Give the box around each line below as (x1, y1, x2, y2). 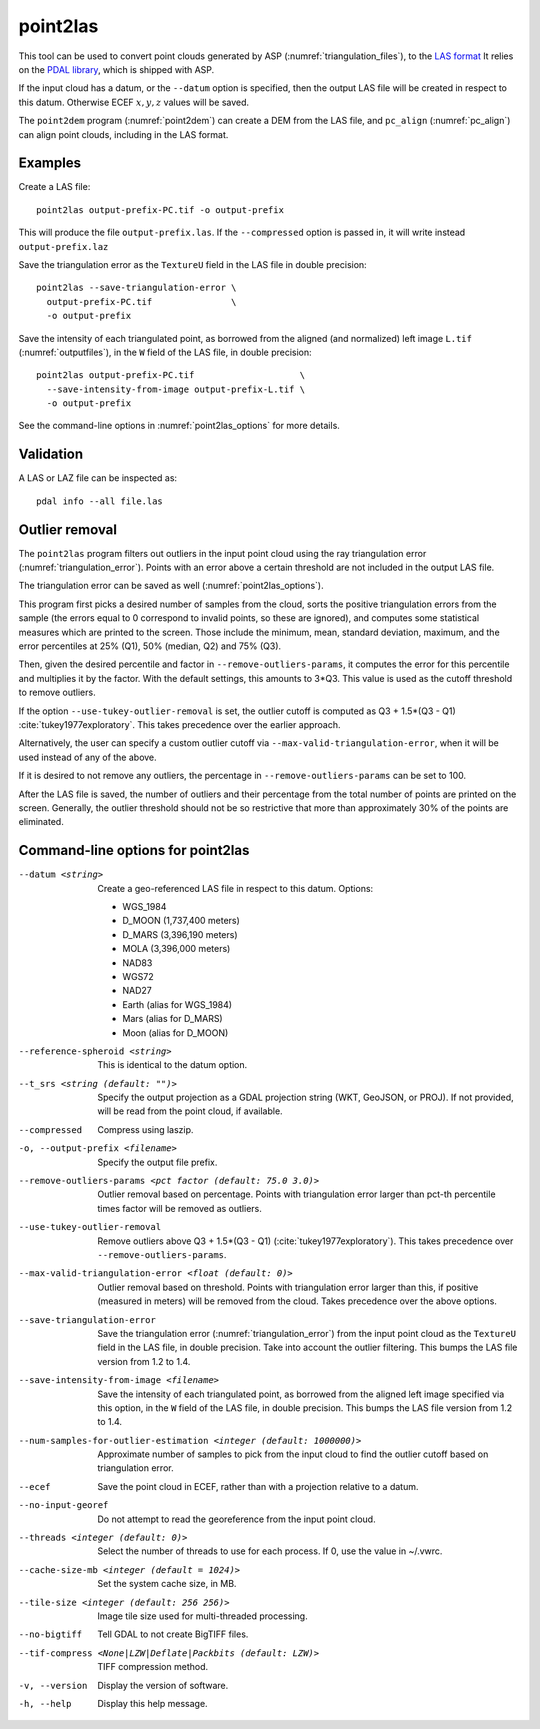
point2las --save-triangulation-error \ (36, 282, 237, 294)
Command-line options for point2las (18, 842, 250, 859)
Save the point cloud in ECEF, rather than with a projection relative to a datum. (97, 1480, 419, 1492)
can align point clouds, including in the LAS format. (18, 128, 229, 140)
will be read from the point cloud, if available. (97, 1105, 284, 1117)
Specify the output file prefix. (97, 1156, 218, 1168)
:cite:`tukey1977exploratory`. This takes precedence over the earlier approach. (18, 718, 341, 730)
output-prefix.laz (18, 241, 109, 252)
